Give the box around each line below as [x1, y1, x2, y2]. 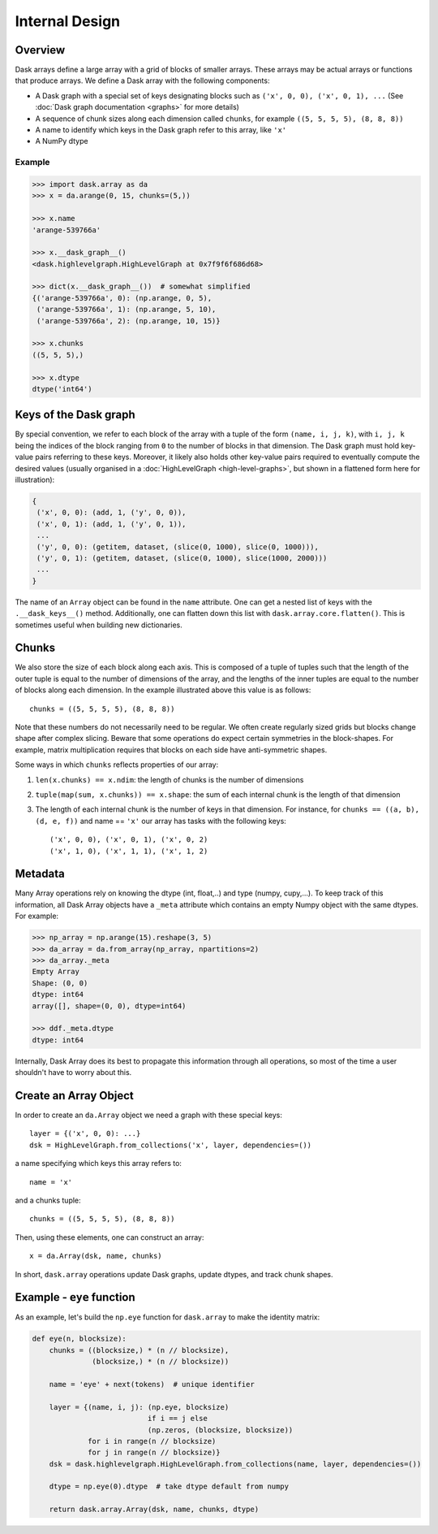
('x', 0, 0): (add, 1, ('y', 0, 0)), [36, 508, 187, 518]
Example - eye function [15, 1290, 135, 1304]
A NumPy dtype [35, 136, 88, 146]
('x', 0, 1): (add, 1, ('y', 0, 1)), [36, 519, 187, 528]
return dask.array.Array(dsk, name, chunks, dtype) [49, 1505, 260, 1514]
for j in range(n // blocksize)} [88, 1448, 221, 1458]
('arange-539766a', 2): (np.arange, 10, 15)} [36, 316, 221, 325]
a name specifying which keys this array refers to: [15, 1159, 182, 1168]
